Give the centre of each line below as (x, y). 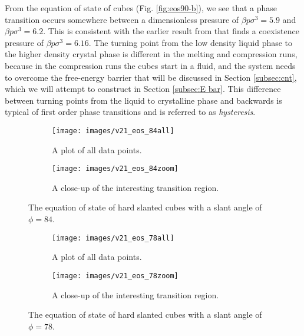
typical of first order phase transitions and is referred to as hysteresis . (130, 112)
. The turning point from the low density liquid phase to (191, 42)
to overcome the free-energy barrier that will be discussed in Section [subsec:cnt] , (151, 77)
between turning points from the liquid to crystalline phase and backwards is (143, 100)
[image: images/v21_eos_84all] (113, 131)
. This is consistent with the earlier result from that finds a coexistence (171, 31)
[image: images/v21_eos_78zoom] (115, 276)
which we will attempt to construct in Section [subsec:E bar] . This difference (143, 89)
